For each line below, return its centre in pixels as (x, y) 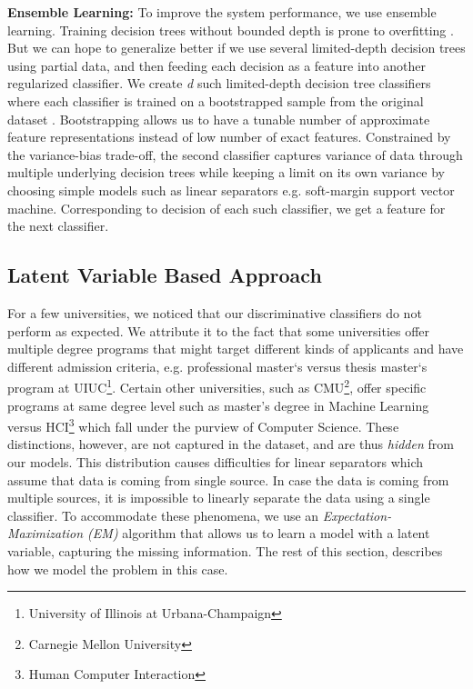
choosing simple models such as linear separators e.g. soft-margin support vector (231, 190)
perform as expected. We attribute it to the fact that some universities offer (219, 330)
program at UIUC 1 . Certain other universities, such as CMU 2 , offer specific (217, 386)
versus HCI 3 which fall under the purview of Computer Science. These (203, 425)
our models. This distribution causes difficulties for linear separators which (216, 461)
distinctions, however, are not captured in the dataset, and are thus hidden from (231, 444)
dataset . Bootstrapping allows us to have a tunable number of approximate (219, 119)
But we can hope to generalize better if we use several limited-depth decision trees (236, 48)
